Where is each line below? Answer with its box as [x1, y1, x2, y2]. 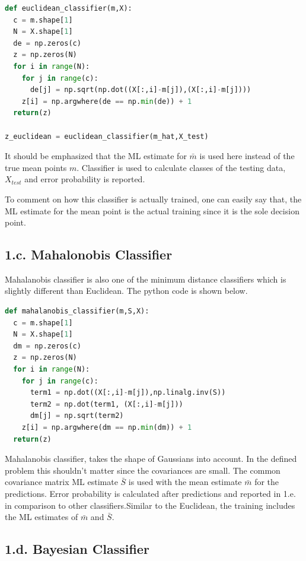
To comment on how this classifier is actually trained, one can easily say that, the [5, 192, 302, 205]
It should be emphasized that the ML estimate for [5, 150, 187, 162]
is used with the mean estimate [128, 476, 242, 488]
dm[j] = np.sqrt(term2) [30, 411, 124, 420]
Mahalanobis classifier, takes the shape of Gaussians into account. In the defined [5, 452, 297, 465]
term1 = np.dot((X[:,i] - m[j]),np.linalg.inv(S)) [30, 388, 226, 397]
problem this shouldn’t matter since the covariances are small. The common [5, 464, 280, 476]
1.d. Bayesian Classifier [5, 540, 149, 558]
